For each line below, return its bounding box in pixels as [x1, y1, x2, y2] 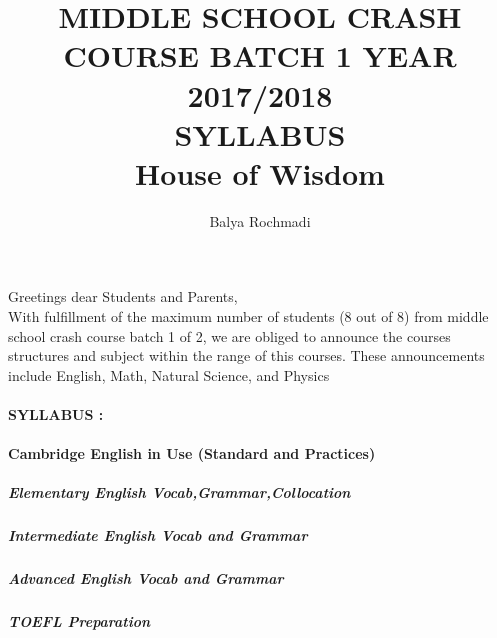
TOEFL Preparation [8, 611, 151, 632]
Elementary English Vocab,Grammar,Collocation [8, 482, 351, 503]
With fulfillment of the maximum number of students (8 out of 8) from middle [8, 306, 489, 327]
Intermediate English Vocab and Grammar [8, 525, 308, 546]
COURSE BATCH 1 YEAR [63, 35, 457, 76]
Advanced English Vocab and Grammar [8, 568, 284, 589]
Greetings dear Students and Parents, [8, 286, 238, 307]
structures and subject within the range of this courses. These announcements [8, 345, 485, 366]
